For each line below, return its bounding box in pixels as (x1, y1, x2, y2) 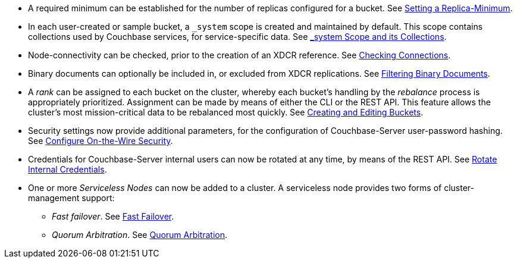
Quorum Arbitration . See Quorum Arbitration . (52, 230, 228, 240)
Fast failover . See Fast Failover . (52, 211, 174, 221)
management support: (28, 193, 115, 203)
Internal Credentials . (28, 164, 107, 174)
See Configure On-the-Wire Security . (28, 136, 173, 146)
